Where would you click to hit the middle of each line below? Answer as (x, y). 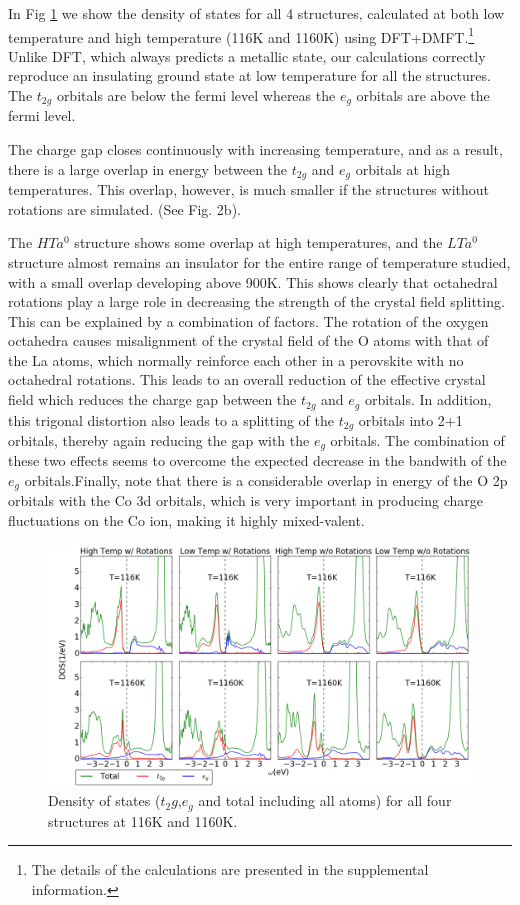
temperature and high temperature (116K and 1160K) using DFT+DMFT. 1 (241, 35)
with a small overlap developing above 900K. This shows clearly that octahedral (253, 281)
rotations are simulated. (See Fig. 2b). (124, 208)
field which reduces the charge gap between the (152, 399)
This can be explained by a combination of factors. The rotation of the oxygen (248, 320)
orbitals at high (402, 168)
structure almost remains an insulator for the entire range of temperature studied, (259, 261)
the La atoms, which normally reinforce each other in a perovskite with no (236, 359)
